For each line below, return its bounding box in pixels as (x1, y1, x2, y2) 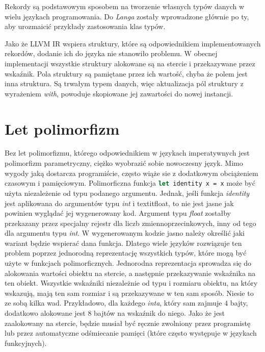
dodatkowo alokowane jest (5, 308, 86, 318)
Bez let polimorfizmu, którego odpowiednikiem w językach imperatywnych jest (5, 147, 250, 158)
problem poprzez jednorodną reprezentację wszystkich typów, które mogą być (5, 247, 247, 258)
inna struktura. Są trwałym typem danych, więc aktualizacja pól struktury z (5, 78, 244, 89)
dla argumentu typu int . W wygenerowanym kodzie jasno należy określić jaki (5, 228, 245, 238)
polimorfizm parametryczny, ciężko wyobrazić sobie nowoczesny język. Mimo (5, 158, 243, 168)
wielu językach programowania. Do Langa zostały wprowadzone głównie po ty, (5, 11, 249, 21)
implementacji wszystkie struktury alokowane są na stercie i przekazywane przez (5, 58, 255, 68)
